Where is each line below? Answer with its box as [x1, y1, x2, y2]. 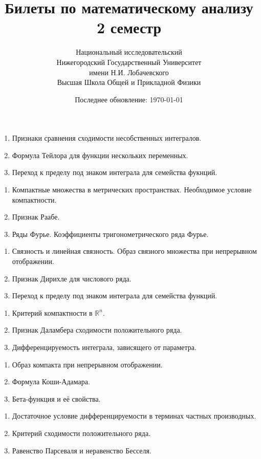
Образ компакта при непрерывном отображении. [12, 359, 163, 369]
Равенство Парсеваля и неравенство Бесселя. [12, 445, 151, 455]
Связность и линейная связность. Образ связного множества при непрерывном [12, 246, 257, 256]
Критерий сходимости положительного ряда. [12, 427, 151, 438]
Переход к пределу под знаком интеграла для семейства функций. [12, 290, 217, 301]
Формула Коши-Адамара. [12, 376, 90, 387]
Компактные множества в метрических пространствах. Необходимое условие [12, 184, 252, 195]
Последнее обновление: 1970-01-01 [75, 94, 183, 104]
